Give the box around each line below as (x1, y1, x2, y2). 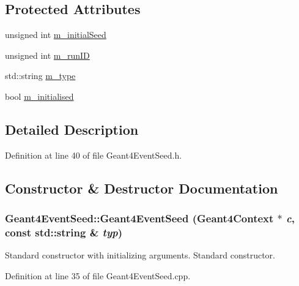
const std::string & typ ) (5, 225, 123, 239)
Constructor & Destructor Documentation (5, 178, 278, 197)
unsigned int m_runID (5, 48, 90, 61)
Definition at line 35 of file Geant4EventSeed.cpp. (5, 269, 191, 282)
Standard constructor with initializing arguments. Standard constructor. (5, 249, 275, 262)
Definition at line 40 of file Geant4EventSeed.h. (5, 148, 182, 161)
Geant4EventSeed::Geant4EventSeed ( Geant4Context (5, 211, 274, 226)
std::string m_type (5, 69, 76, 82)
